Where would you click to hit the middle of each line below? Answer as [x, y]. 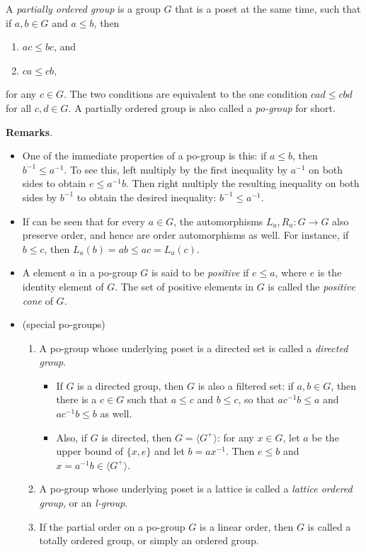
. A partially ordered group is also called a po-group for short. [202, 107]
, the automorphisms [218, 221]
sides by [40, 197]
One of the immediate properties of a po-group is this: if [144, 156]
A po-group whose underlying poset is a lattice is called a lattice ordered [196, 489]
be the [325, 437]
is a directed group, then [131, 385]
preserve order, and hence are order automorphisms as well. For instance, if [185, 235]
